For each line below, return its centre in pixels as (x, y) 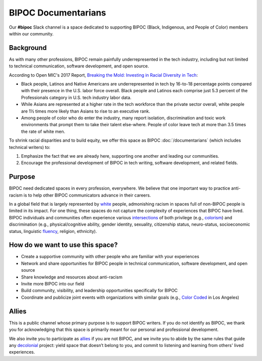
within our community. (31, 33)
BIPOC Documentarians (57, 13)
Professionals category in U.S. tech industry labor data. (76, 98)
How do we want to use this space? (63, 245)
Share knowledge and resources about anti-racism (72, 277)
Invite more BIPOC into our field (53, 284)
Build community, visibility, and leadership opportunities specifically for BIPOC (99, 291)
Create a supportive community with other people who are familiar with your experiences (110, 257)
